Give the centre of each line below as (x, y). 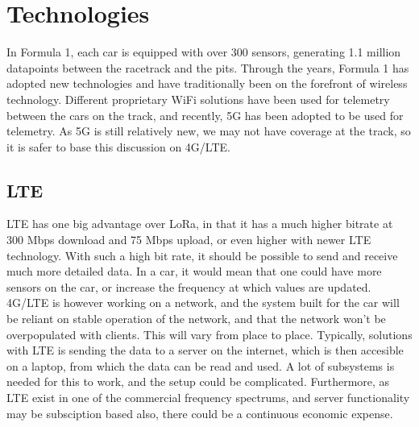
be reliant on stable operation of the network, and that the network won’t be (196, 319)
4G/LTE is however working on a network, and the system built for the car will (203, 303)
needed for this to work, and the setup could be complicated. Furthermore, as (198, 381)
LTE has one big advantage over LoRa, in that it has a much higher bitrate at (200, 224)
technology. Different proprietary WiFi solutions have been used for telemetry (198, 99)
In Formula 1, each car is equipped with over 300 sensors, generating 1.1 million (204, 52)
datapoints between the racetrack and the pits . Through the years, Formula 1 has (208, 67)
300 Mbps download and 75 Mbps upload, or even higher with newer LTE (189, 240)
